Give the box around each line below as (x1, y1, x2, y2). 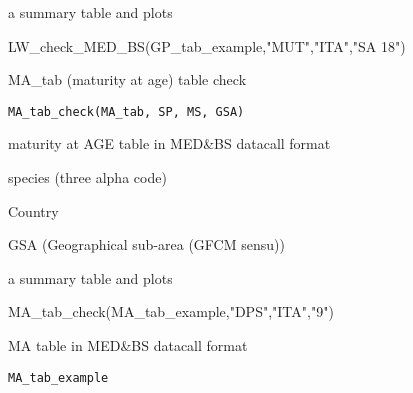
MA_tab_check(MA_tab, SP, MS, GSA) (8, 104, 245, 119)
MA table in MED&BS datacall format (8, 335, 248, 355)
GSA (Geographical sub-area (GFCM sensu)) (8, 234, 285, 255)
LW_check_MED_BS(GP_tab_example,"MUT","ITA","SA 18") (8, 35, 406, 56)
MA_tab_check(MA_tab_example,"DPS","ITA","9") (8, 301, 334, 322)
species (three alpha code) (8, 167, 167, 188)
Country (8, 200, 59, 221)
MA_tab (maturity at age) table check (8, 69, 247, 90)
